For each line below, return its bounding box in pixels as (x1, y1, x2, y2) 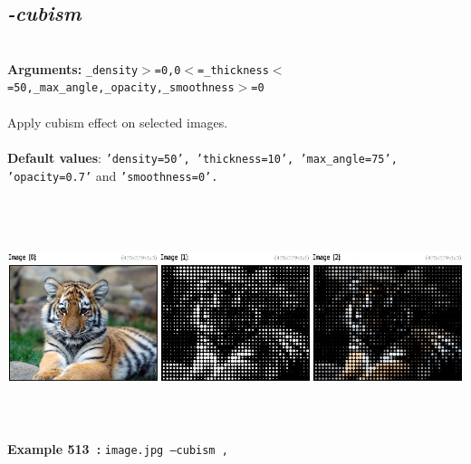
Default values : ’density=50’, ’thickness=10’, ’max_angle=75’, (7, 147, 398, 166)
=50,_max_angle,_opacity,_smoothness (7, 81, 235, 95)
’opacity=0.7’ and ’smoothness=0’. (7, 166, 218, 185)
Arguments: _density (7, 59, 139, 78)
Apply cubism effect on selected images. (7, 112, 228, 131)
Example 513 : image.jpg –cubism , (7, 440, 228, 459)
